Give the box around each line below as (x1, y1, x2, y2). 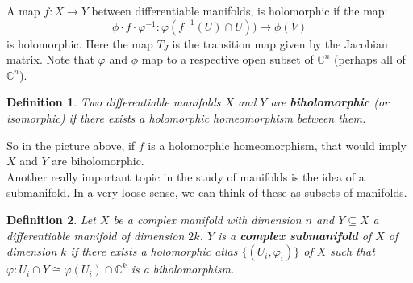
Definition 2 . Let (6, 210, 96, 227)
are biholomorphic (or (270, 94, 390, 110)
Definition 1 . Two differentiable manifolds (6, 94, 221, 110)
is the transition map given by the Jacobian (172, 35, 388, 52)
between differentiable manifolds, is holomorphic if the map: (91, 2, 388, 19)
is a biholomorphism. (131, 260, 235, 277)
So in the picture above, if (6, 136, 136, 153)
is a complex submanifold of (218, 227, 372, 243)
